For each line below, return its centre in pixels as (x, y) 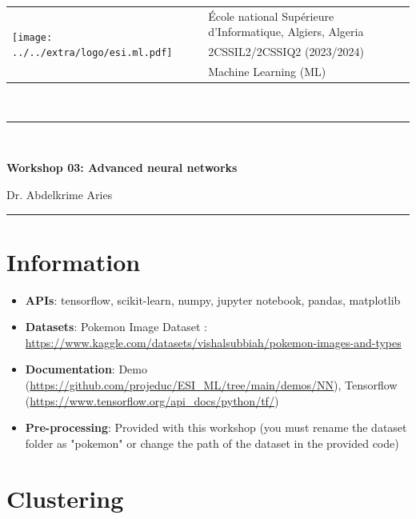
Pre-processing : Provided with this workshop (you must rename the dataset (216, 427)
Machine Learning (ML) (267, 72)
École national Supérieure (271, 16)
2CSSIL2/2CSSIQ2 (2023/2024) (286, 52)
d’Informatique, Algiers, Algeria (286, 32)
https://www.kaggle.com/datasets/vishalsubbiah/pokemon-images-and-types (213, 342)
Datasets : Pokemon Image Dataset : (116, 327)
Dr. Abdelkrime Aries (60, 194)
